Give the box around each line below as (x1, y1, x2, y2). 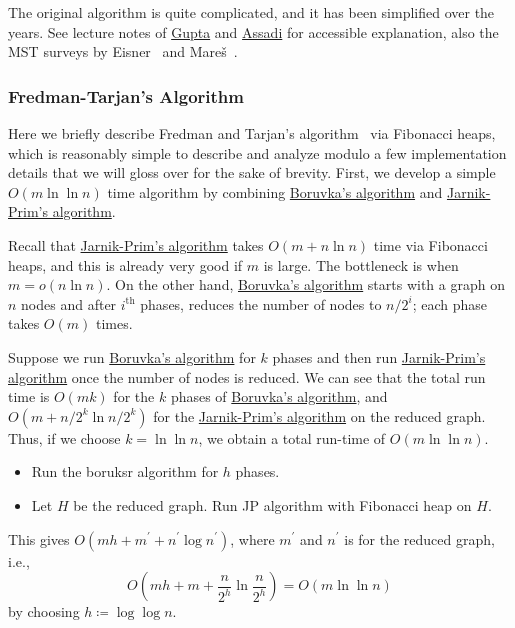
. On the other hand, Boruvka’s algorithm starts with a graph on (106, 274, 505, 295)
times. (95, 313, 133, 334)
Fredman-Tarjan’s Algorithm (8, 83, 244, 108)
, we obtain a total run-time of (198, 427, 386, 448)
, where (230, 528, 275, 549)
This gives (8, 528, 70, 549)
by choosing (8, 601, 80, 622)
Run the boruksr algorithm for (31, 461, 219, 482)
